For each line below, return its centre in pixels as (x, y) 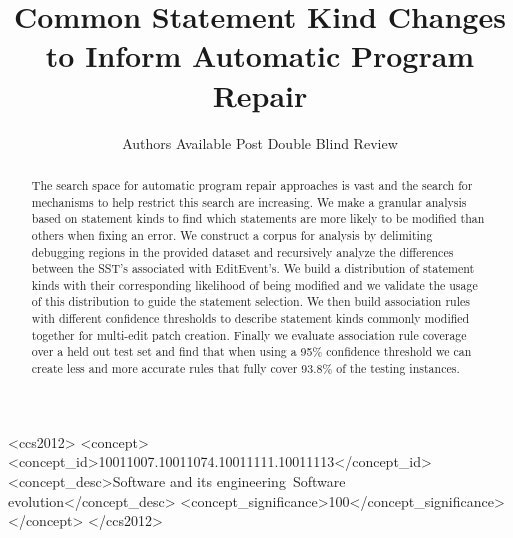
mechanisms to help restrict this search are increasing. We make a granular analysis (249, 201)
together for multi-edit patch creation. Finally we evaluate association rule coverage (249, 334)
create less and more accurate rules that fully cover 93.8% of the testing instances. (245, 368)
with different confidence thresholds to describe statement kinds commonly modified (250, 318)
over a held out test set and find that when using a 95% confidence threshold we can (251, 351)
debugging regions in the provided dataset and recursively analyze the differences (242, 251)
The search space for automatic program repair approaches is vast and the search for (252, 184)
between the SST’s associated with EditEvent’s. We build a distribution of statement (253, 268)
